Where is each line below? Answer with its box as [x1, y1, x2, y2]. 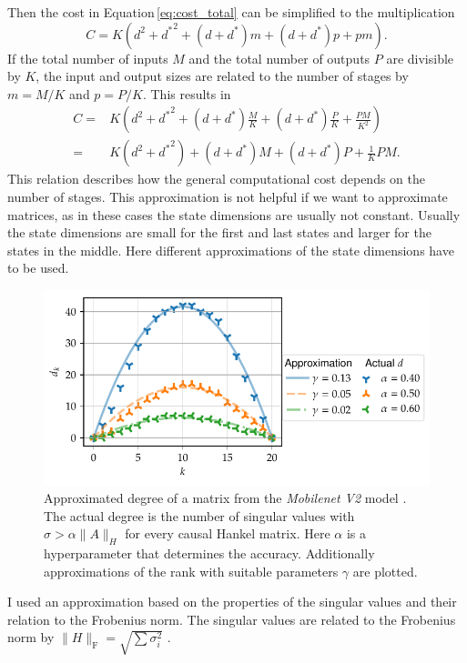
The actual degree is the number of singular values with [44, 506, 355, 525]
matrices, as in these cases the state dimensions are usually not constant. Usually [7, 205, 461, 224]
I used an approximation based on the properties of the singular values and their [7, 592, 457, 611]
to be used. [7, 258, 69, 277]
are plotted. [352, 561, 418, 580]
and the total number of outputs [188, 48, 371, 67]
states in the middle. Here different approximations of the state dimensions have [7, 240, 454, 259]
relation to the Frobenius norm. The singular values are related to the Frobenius [7, 609, 456, 628]
